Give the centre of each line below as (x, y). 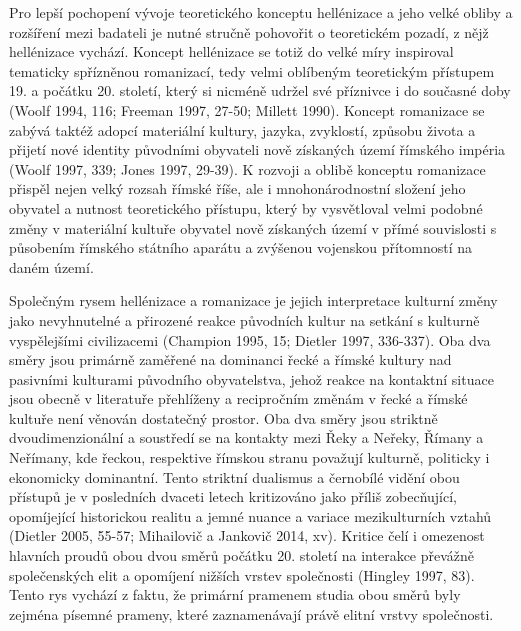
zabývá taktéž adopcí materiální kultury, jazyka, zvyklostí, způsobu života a (242, 129)
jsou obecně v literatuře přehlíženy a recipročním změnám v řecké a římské (238, 398)
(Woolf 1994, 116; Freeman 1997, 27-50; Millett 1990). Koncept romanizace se (247, 109)
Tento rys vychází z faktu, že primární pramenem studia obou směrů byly (235, 594)
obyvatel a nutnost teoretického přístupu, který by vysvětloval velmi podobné (246, 207)
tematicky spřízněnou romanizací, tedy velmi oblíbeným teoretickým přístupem (252, 70)
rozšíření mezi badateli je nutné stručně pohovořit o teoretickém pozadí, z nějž (249, 31)
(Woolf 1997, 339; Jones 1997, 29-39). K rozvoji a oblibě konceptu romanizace (247, 168)
